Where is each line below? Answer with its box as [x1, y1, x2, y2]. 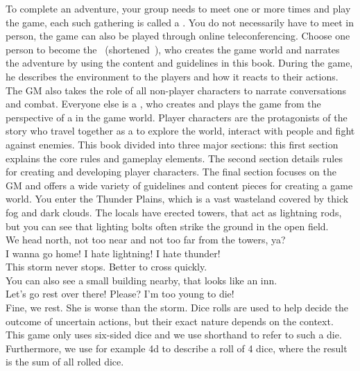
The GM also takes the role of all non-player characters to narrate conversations [6, 83, 347, 97]
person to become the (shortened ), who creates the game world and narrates [6, 42, 340, 56]
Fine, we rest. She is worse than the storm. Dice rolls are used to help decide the [6, 300, 349, 315]
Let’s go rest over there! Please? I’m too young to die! [6, 286, 234, 301]
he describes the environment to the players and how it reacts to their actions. [6, 69, 338, 83]
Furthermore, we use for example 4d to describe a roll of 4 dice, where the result [6, 340, 348, 355]
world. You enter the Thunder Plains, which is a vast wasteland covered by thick [6, 191, 349, 206]
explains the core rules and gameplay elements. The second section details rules [6, 150, 343, 165]
